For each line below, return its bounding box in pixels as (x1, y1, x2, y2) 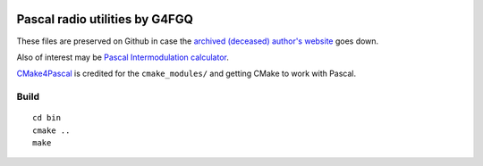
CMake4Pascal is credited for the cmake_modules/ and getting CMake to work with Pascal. (16, 68, 357, 79)
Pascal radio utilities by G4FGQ (16, 12, 194, 27)
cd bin (32, 112, 62, 123)
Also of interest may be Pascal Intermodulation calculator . (16, 52, 230, 62)
